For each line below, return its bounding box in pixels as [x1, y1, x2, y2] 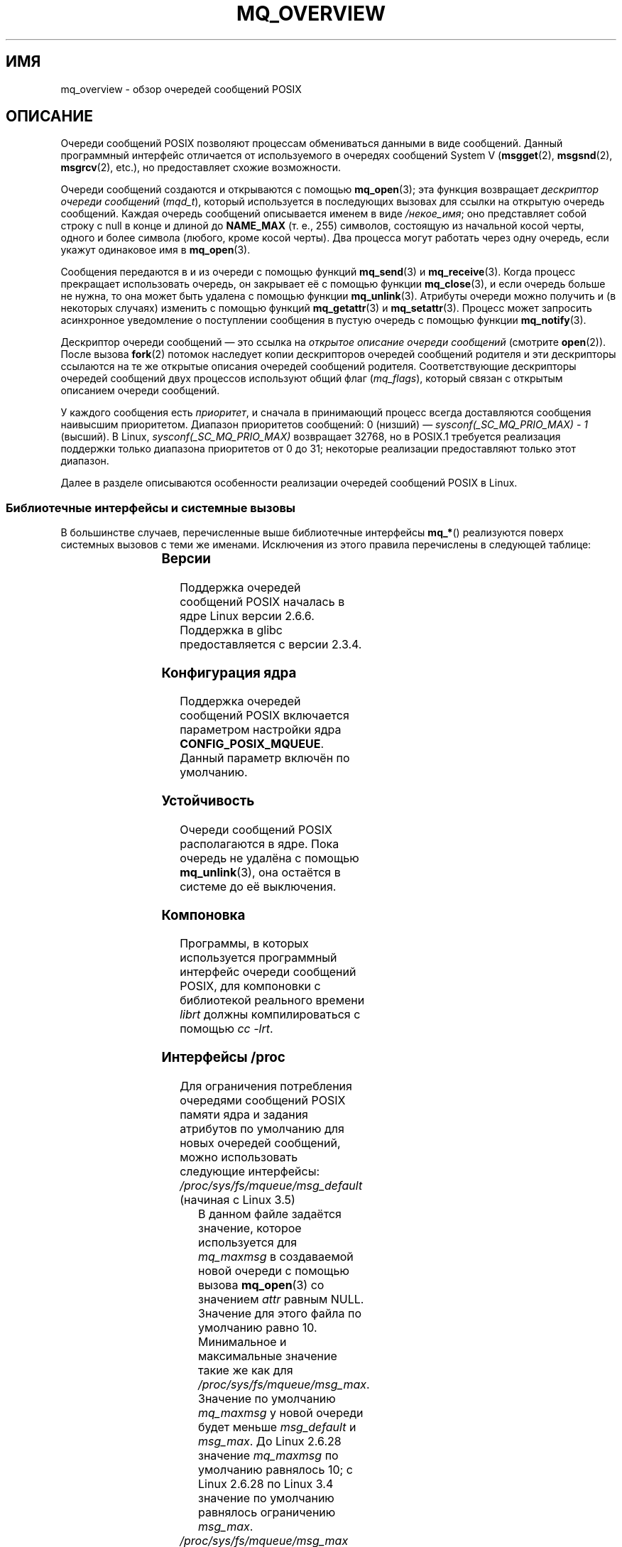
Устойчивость [161, 793, 255, 810]
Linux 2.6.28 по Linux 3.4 [198, 1476, 334, 1491]
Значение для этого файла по [198, 1306, 361, 1320]
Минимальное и [198, 1334, 287, 1349]
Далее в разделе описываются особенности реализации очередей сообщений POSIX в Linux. [60, 477, 518, 489]
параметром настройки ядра [180, 722, 342, 737]
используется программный [180, 950, 337, 965]
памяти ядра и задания [180, 1107, 308, 1122]
